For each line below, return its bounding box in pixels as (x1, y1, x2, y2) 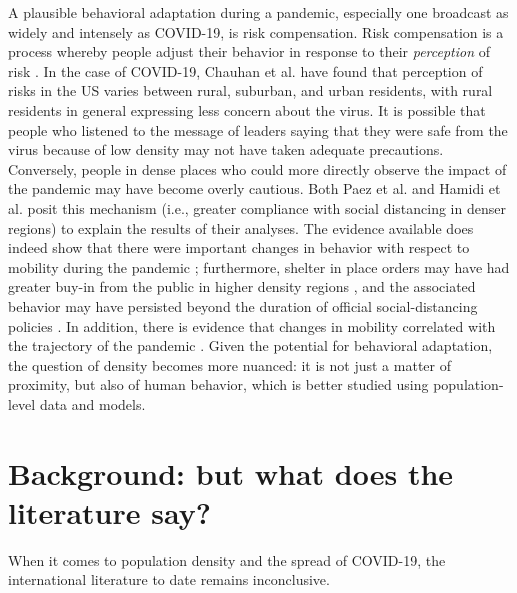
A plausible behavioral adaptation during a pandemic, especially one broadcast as (8, 2, 509, 22)
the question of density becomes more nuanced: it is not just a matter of (8, 354, 451, 375)
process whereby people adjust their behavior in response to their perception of (8, 41, 491, 62)
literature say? (8, 491, 211, 532)
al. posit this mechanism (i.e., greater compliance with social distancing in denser (8, 197, 506, 218)
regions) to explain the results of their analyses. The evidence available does (8, 217, 474, 238)
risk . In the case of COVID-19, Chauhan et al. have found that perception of (8, 60, 483, 81)
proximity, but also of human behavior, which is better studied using (8, 374, 429, 395)
